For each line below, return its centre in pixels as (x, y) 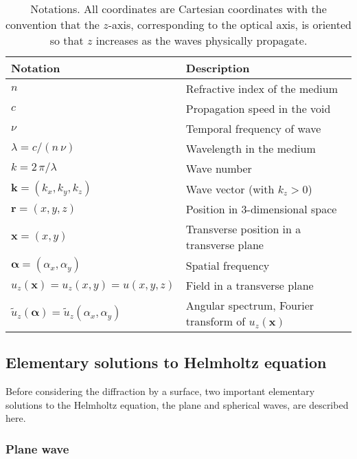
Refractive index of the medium (262, 88)
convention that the (53, 24)
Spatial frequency (228, 265)
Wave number (219, 168)
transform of (216, 321)
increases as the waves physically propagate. (201, 40)
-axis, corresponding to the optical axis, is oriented (230, 24)
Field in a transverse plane (250, 285)
